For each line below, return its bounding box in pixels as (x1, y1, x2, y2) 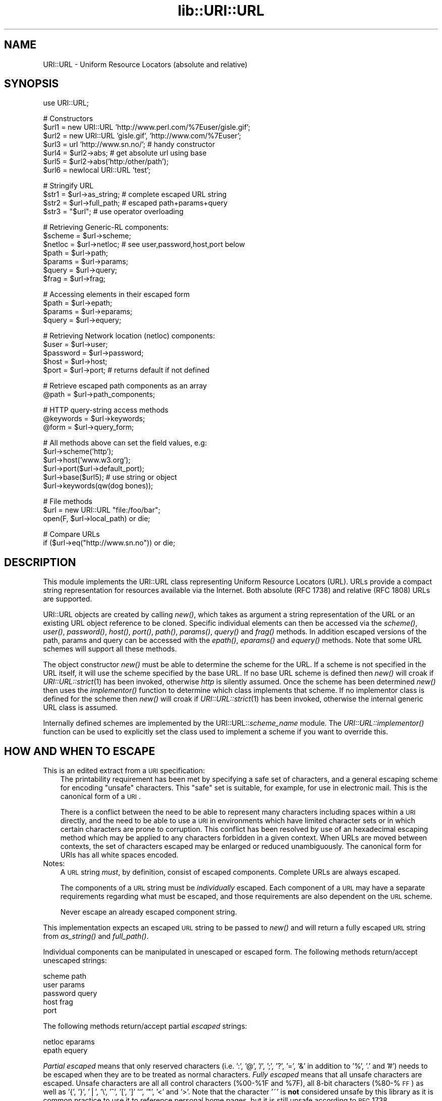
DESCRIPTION (4, 556, 76, 569)
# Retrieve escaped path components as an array (43, 381, 207, 390)
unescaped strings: (43, 956, 107, 965)
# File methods (43, 497, 92, 506)
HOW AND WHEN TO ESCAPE (4, 744, 155, 758)
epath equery (43, 1046, 88, 1055)
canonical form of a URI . (60, 792, 141, 801)
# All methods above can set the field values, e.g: (43, 438, 207, 447)
